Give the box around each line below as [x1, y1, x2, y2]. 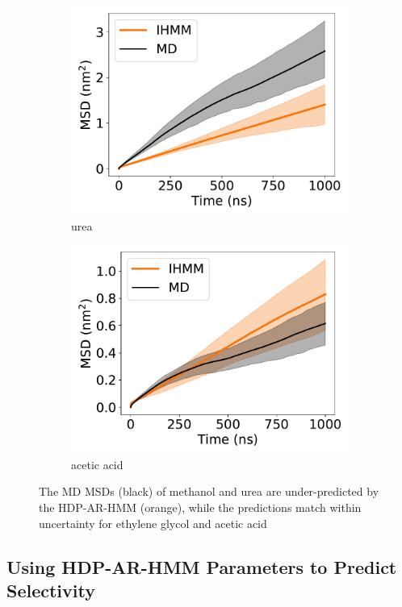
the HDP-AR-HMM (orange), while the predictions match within [39, 498, 362, 515]
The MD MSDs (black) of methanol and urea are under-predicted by [39, 483, 379, 500]
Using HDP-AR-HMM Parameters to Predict [6, 554, 397, 579]
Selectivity [6, 577, 95, 602]
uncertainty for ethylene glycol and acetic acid [39, 514, 267, 531]
